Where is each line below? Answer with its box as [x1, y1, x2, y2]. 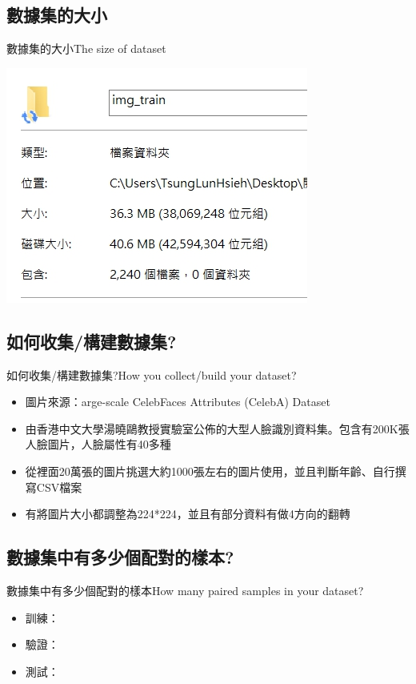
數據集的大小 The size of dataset [6, 40, 166, 57]
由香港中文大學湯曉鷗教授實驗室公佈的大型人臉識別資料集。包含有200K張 [25, 420, 410, 437]
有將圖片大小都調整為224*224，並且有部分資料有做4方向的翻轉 [25, 505, 350, 522]
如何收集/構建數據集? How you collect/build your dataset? [6, 366, 297, 383]
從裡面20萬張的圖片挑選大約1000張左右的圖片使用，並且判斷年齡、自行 [25, 462, 395, 479]
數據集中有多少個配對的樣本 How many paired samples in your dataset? [6, 581, 364, 598]
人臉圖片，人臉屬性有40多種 [25, 436, 171, 453]
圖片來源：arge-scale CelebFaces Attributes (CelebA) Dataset [25, 393, 330, 410]
